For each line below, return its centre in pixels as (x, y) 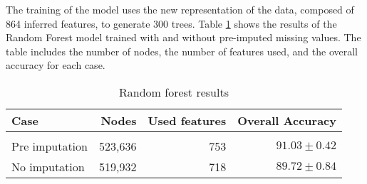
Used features (187, 120)
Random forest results (174, 92)
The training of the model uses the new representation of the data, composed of (180, 9)
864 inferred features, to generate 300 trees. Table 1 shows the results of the (171, 23)
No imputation (48, 166)
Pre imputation (50, 146)
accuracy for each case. (56, 65)
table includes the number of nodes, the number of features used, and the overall (182, 51)
